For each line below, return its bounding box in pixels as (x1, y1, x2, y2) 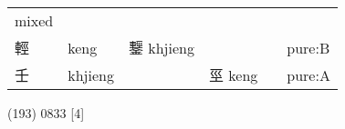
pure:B (287, 36, 330, 58)
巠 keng (208, 64, 258, 85)
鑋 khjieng (128, 37, 194, 58)
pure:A (287, 64, 330, 85)
